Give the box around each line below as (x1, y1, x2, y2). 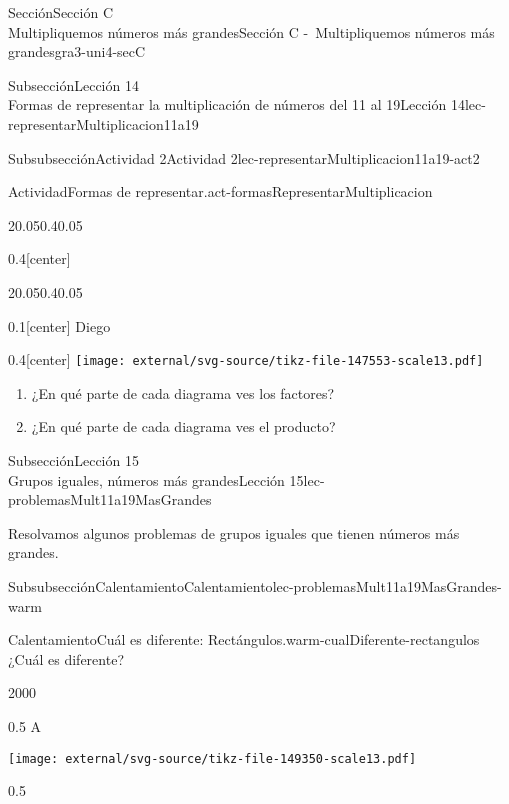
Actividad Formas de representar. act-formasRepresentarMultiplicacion (8, 181, 433, 202)
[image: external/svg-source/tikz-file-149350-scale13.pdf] (8, 751, 417, 766)
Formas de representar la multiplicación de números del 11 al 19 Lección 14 (8, 94, 465, 115)
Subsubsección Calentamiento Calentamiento (8, 575, 273, 596)
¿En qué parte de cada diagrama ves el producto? (31, 416, 336, 437)
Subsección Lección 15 (8, 449, 139, 470)
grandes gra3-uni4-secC (8, 41, 146, 62)
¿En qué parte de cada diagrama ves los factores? (31, 382, 335, 403)
